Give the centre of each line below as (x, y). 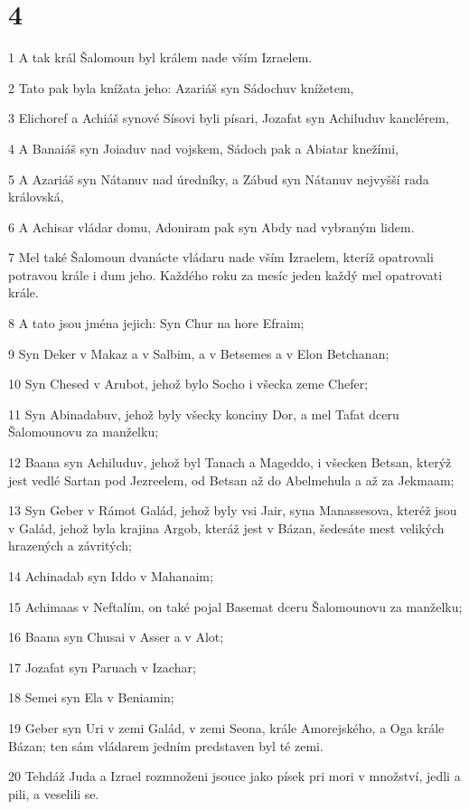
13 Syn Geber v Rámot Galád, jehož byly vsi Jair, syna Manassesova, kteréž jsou (233, 510)
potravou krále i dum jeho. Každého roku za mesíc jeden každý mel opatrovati (225, 274)
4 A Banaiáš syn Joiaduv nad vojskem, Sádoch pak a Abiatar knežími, (203, 148)
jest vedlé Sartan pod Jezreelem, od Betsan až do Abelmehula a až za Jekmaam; (231, 480)
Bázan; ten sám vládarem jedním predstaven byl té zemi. (166, 745)
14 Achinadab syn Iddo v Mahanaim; (111, 576)
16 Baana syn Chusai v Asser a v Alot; (116, 637)
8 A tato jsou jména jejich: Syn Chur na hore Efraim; (156, 323)
